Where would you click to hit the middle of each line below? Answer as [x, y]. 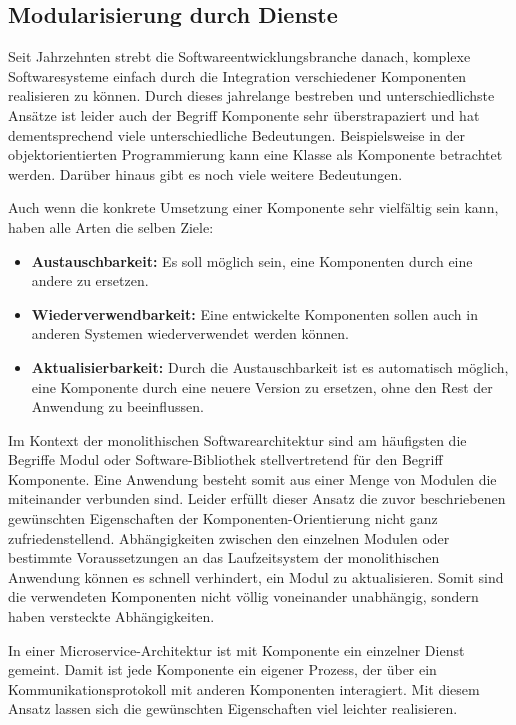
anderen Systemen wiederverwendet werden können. [190, 333]
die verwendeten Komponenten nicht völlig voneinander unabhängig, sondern [243, 596]
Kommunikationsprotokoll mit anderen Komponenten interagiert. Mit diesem [244, 688]
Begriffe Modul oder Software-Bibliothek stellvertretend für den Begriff [225, 459]
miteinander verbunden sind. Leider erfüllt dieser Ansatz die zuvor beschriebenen [257, 498]
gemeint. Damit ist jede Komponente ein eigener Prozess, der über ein [222, 669]
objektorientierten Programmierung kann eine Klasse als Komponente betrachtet [255, 154]
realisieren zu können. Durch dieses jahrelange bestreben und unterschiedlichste [251, 95]
